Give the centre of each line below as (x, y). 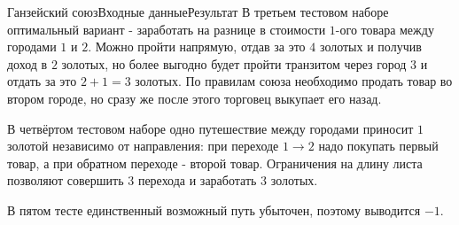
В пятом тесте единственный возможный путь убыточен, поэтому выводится (214, 209)
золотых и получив (370, 47)
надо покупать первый (378, 146)
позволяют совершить (66, 180)
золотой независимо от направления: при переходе (143, 146)
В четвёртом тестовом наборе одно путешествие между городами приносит (210, 128)
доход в (27, 63)
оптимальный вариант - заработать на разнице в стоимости (167, 29)
